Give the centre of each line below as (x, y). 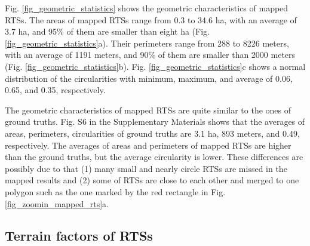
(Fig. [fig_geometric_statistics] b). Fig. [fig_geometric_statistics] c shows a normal (155, 66)
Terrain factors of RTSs (79, 236)
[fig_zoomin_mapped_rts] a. (57, 203)
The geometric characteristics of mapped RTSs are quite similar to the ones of (148, 110)
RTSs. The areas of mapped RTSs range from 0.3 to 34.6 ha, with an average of (151, 19)
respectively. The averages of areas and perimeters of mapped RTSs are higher (148, 145)
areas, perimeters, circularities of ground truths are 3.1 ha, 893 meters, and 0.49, (152, 133)
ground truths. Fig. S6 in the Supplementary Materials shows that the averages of (155, 122)
